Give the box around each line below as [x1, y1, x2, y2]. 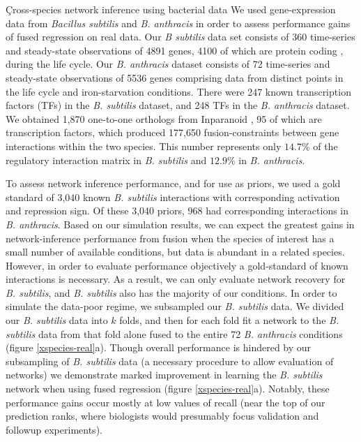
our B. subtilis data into [6, 313, 108, 327]
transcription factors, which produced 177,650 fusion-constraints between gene [6, 125, 339, 140]
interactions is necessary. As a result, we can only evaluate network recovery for [6, 272, 346, 286]
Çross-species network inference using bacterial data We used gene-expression [6, 2, 336, 16]
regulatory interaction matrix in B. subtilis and [6, 152, 207, 167]
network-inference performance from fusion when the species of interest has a [6, 230, 335, 245]
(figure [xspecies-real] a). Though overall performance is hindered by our [6, 340, 312, 355]
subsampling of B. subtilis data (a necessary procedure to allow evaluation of [6, 353, 334, 368]
